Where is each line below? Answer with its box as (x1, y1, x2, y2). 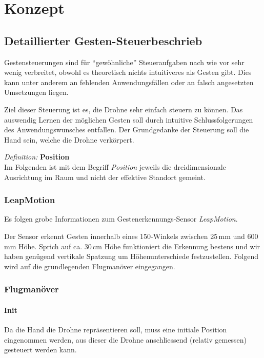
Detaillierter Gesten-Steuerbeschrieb (4, 32, 202, 48)
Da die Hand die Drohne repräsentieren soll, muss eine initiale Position (4, 324, 227, 334)
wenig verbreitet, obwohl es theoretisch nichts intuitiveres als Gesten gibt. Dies (4, 67, 252, 77)
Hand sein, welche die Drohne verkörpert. (4, 134, 134, 145)
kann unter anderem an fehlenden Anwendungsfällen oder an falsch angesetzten (4, 76, 254, 87)
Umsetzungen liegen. (4, 87, 69, 97)
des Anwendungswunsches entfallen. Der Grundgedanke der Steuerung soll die (4, 124, 249, 135)
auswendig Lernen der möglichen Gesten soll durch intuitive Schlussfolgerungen (4, 114, 253, 125)
